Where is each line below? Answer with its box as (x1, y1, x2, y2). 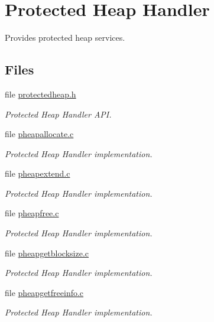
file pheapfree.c (5, 207, 59, 219)
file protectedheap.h (5, 87, 76, 100)
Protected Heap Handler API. (5, 108, 112, 120)
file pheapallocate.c (5, 128, 74, 140)
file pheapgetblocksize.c (5, 246, 89, 259)
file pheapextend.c (5, 167, 70, 180)
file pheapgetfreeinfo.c (5, 286, 84, 298)
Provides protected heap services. (5, 31, 125, 44)
